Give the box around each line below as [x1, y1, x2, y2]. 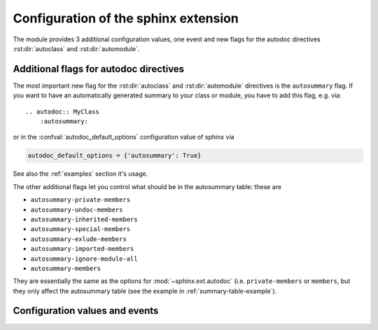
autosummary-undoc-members [30, 205, 123, 214]
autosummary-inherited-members [30, 215, 138, 224]
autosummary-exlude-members [30, 235, 127, 243]
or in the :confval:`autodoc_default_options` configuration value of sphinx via [13, 133, 234, 142]
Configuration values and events [13, 305, 159, 317]
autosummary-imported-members [30, 245, 134, 253]
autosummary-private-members [30, 196, 131, 204]
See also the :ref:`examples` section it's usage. [13, 170, 148, 178]
